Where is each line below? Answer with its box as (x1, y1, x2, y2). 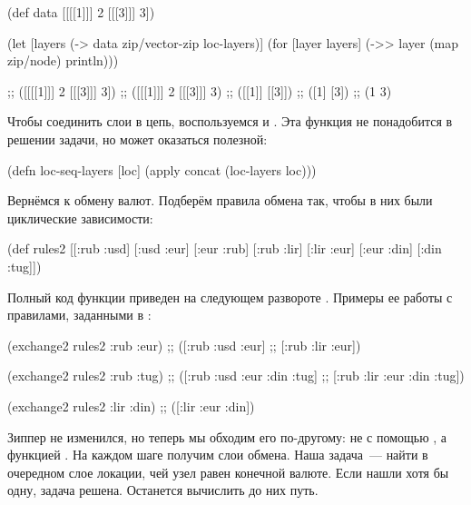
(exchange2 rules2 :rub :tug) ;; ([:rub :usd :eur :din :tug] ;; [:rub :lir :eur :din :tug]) (7, 366, 465, 385)
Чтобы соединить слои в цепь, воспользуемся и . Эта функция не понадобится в (7, 112, 453, 131)
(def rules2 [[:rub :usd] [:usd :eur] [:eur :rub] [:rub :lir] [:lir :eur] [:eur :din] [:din (7, 239, 442, 258)
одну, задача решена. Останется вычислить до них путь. (7, 480, 319, 500)
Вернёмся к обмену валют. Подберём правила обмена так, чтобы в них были (7, 191, 433, 210)
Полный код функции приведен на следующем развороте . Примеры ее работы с (7, 287, 453, 306)
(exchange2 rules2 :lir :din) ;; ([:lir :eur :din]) (7, 396, 255, 415)
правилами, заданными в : (7, 305, 152, 324)
